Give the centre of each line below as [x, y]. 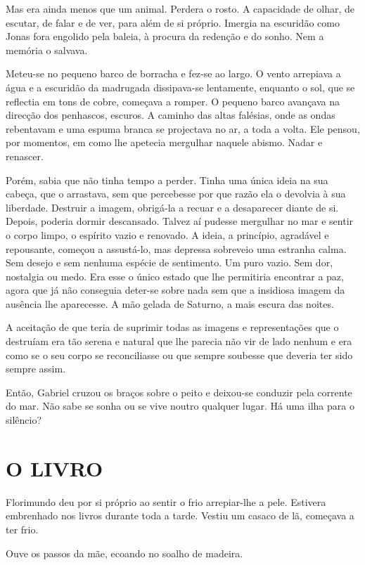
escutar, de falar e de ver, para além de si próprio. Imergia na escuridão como [173, 22]
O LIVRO [55, 468]
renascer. [25, 156]
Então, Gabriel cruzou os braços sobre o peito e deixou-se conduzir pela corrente [179, 392]
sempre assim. [36, 369]
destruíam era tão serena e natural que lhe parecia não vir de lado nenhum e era [179, 341]
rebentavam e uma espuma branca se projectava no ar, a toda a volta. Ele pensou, [183, 128]
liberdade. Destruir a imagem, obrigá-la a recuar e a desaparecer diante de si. [172, 207]
